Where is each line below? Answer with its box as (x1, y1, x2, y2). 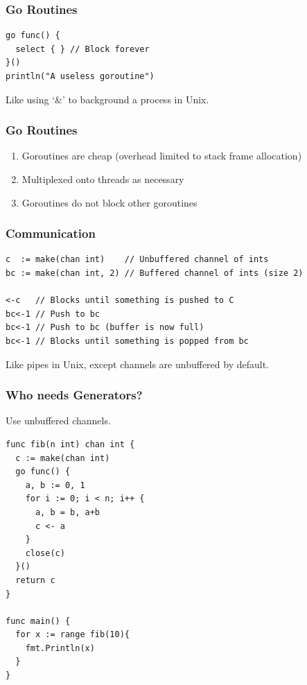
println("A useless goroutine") (6, 71, 155, 81)
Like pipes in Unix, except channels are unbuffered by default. (6, 356, 270, 371)
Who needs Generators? (6, 386, 143, 404)
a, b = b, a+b (35, 507, 100, 517)
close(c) (25, 548, 65, 558)
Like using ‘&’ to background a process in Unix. (6, 92, 209, 106)
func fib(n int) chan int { (6, 439, 135, 449)
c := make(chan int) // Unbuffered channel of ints (6, 254, 269, 265)
